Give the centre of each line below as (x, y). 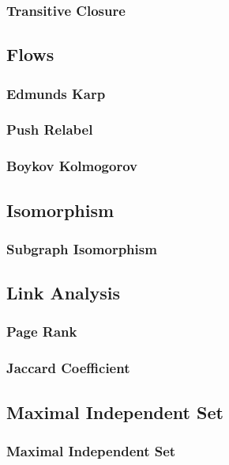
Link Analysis (64, 293)
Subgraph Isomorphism (82, 248)
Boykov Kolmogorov (72, 166)
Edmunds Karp (56, 93)
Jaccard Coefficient (68, 368)
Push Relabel (50, 130)
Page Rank (42, 332)
